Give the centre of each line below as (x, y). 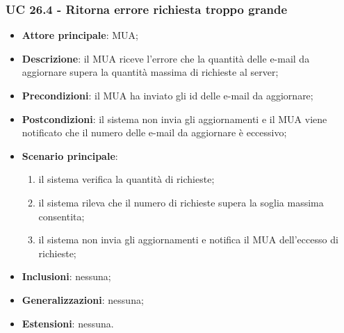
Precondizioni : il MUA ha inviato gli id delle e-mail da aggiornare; (167, 95)
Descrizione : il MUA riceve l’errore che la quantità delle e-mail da (166, 58)
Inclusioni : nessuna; (66, 276)
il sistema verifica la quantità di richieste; (126, 179)
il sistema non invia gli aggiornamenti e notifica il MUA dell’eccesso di (188, 239)
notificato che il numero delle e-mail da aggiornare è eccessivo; (154, 132)
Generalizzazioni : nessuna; (83, 299)
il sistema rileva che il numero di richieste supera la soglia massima (181, 202)
